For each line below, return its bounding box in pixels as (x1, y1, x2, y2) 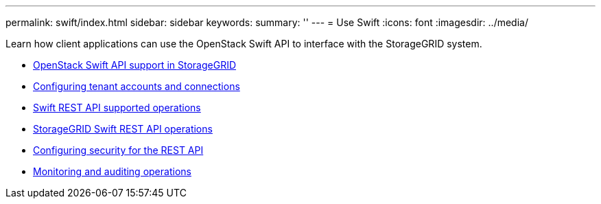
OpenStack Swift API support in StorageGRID (33, 59, 237, 71)
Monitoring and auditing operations (33, 166, 191, 177)
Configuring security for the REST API (33, 144, 204, 156)
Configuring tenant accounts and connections (33, 80, 240, 92)
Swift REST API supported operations (33, 102, 201, 113)
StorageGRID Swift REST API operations (33, 123, 213, 135)
